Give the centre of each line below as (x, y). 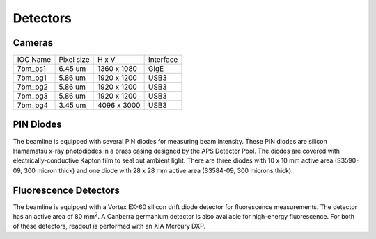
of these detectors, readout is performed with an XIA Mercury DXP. (109, 226)
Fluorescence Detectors (66, 190)
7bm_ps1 (32, 69)
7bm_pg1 (32, 78)
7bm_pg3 (32, 96)
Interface (163, 60)
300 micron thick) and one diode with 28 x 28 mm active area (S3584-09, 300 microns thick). (158, 170)
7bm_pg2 (32, 87)
